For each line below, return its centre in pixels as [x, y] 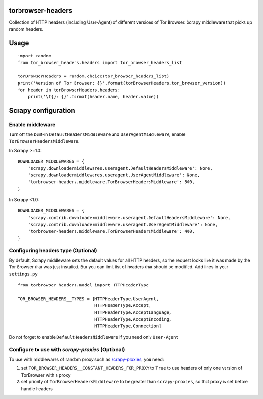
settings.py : [24, 274]
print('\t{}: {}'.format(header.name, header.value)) [93, 97]
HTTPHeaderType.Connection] [128, 326]
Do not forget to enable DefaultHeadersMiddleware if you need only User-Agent [94, 337]
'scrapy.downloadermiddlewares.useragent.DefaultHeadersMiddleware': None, [120, 168]
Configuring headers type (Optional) [53, 250]
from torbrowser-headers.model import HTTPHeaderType [83, 285]
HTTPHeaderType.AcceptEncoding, [133, 319]
